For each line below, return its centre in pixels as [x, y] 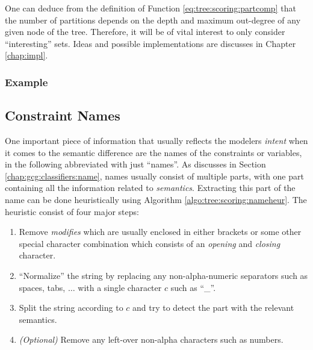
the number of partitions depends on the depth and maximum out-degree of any [153, 20]
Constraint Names [63, 115]
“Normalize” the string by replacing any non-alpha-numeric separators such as [163, 275]
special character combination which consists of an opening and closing [150, 243]
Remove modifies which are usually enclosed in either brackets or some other [160, 232]
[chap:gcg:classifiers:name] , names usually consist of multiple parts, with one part [154, 176]
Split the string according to [71, 308]
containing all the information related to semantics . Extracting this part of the [150, 188]
